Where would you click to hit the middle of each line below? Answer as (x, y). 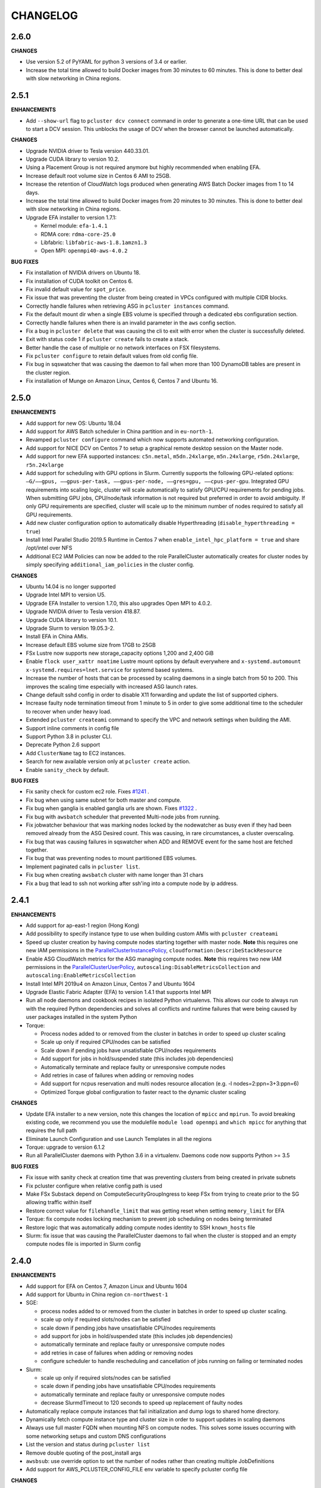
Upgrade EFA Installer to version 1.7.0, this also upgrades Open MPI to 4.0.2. (119, 603)
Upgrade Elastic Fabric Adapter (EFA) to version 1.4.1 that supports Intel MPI (119, 992)
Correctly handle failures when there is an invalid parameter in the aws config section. (131, 323)
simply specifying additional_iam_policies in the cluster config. (110, 565)
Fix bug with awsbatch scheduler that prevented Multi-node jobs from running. (123, 817)
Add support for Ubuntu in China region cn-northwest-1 (97, 1295)
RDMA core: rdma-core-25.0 (78, 234)
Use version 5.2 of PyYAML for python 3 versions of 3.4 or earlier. (106, 62)
